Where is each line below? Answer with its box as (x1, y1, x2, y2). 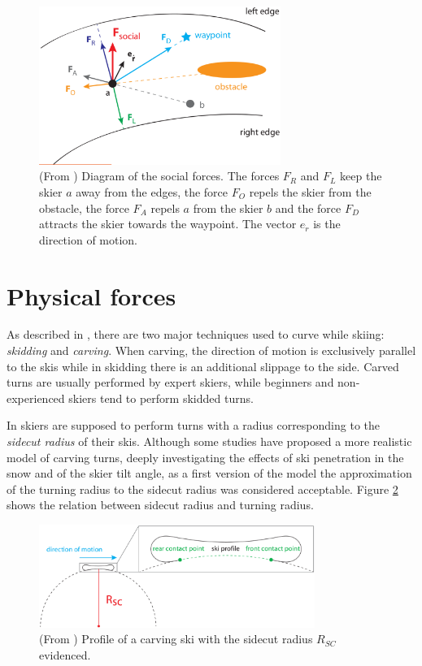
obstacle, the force (39, 199, 129, 216)
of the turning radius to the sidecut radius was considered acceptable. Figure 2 (7, 480, 398, 497)
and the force (275, 199, 342, 216)
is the (313, 215, 341, 232)
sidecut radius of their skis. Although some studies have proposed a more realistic (7, 433, 412, 450)
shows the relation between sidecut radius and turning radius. (7, 496, 314, 513)
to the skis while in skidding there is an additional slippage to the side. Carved (7, 357, 399, 374)
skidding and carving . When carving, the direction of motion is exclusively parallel (7, 342, 416, 359)
